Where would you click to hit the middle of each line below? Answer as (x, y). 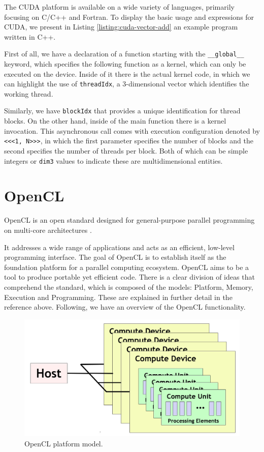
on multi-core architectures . (48, 230)
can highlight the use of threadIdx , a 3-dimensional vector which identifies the (127, 84)
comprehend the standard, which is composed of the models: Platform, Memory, (129, 287)
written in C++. (30, 36)
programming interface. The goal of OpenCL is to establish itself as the (115, 257)
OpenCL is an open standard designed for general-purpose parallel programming (129, 220)
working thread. (29, 93)
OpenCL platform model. (64, 443)
